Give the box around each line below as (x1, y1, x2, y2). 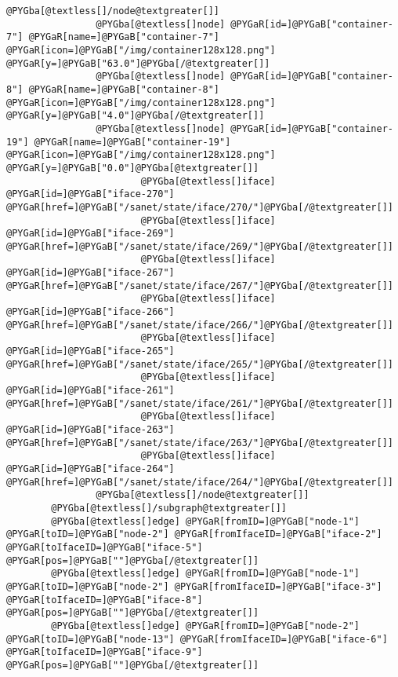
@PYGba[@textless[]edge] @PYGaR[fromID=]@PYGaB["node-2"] (51, 620, 360, 631)
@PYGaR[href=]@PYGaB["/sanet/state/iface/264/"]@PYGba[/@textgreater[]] (6, 476, 393, 488)
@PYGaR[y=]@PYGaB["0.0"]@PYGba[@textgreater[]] (6, 162, 259, 174)
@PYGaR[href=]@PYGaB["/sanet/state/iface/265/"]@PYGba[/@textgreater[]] (6, 358, 393, 370)
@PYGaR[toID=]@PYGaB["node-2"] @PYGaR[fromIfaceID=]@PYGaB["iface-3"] (6, 580, 382, 592)
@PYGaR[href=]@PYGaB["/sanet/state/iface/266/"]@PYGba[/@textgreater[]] (6, 319, 393, 331)
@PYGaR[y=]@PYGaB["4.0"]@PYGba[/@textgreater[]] (6, 110, 265, 122)
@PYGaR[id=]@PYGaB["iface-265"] (6, 346, 175, 357)
